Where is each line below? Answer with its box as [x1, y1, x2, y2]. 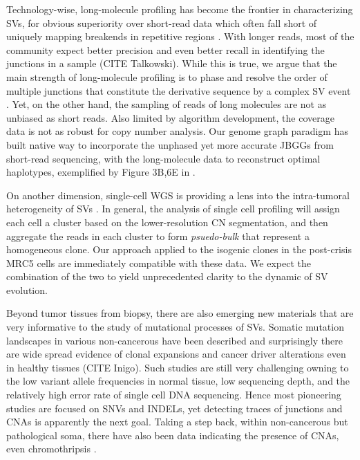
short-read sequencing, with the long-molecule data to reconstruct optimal [6, 151, 321, 165]
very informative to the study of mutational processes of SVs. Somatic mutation [6, 320, 344, 334]
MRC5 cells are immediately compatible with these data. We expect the [6, 255, 311, 270]
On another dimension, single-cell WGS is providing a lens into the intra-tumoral [6, 187, 350, 202]
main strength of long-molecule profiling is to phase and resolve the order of [6, 69, 328, 84]
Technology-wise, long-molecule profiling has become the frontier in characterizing [6, 2, 353, 16]
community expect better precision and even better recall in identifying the [6, 42, 325, 57]
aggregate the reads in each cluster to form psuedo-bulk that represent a [6, 228, 310, 243]
